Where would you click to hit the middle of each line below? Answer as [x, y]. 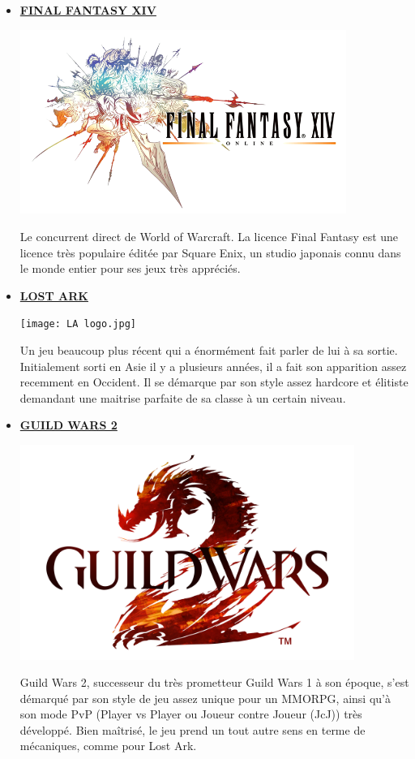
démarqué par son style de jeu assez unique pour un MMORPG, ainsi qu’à [205, 698]
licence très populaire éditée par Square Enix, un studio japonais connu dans [210, 252]
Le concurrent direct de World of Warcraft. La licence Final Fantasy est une [209, 236]
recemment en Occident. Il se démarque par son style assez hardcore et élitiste [214, 382]
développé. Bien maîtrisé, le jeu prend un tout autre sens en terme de [193, 729]
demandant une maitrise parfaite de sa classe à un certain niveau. [183, 397]
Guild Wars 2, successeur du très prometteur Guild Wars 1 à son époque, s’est [214, 682]
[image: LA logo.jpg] [78, 324]
